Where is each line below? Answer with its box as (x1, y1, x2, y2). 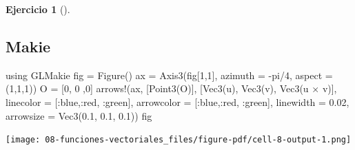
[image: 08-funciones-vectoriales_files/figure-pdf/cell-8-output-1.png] (6, 135, 352, 145)
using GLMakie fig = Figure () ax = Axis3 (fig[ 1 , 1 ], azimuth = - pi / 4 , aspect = (6, 67, 333, 82)
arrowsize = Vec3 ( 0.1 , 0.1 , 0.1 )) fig (6, 108, 152, 122)
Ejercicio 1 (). (6, 2, 70, 16)
